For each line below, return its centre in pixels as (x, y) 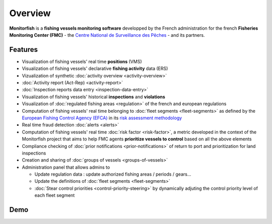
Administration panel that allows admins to (66, 167)
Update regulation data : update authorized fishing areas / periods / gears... (113, 174)
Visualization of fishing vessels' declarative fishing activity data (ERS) (95, 68)
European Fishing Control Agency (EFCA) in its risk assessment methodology (102, 118)
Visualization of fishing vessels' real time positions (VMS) (82, 61)
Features (23, 50)
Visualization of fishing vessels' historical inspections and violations (94, 97)
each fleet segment (55, 195)
